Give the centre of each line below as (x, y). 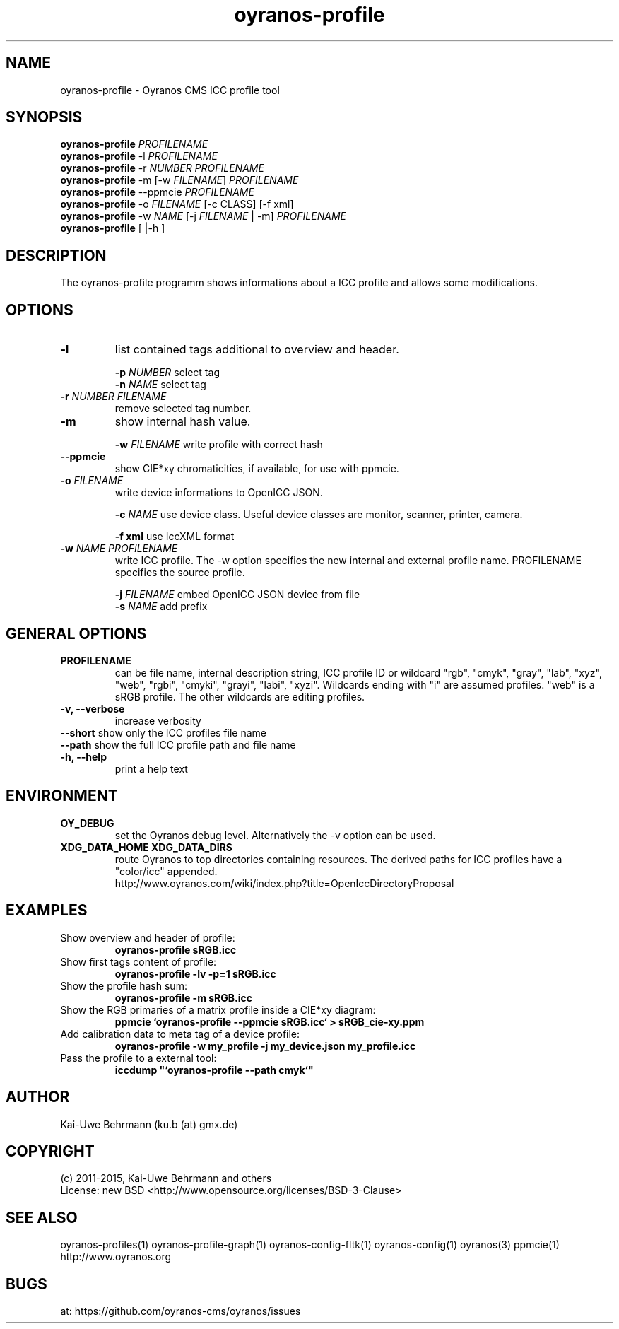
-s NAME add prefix (161, 607)
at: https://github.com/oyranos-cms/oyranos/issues (181, 1311)
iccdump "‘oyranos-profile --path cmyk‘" (214, 1070)
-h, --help (83, 756)
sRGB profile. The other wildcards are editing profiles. (240, 696)
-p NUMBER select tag (167, 373)
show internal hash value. (183, 422)
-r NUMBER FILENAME (113, 397)
